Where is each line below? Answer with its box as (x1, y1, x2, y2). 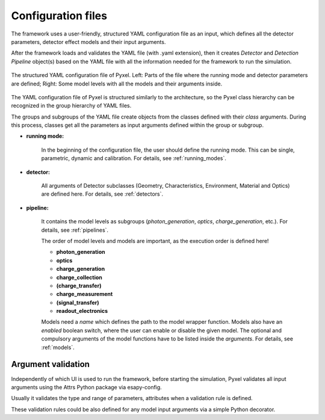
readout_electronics (56, 307, 108, 315)
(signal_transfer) (56, 298, 99, 306)
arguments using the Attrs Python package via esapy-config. (11, 383, 162, 391)
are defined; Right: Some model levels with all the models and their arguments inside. (11, 80, 223, 87)
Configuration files (11, 9, 108, 22)
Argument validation (11, 359, 90, 369)
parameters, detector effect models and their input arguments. (11, 38, 166, 45)
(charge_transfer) (56, 282, 102, 289)
